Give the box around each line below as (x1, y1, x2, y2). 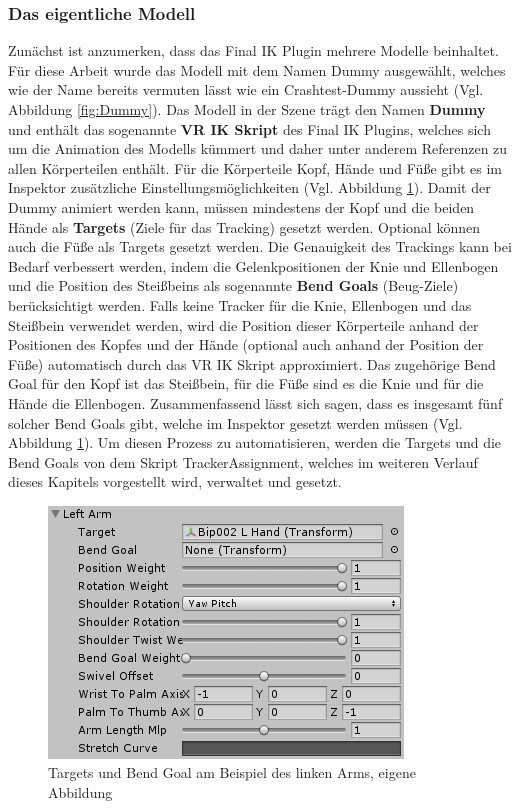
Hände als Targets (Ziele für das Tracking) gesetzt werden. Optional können (8, 216, 480, 237)
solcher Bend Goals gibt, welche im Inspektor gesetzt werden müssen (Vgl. (8, 412, 463, 433)
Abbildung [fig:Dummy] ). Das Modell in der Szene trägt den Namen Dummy (8, 99, 486, 119)
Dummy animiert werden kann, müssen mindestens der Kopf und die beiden (8, 196, 475, 217)
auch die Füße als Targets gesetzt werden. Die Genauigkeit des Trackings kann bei (8, 236, 512, 257)
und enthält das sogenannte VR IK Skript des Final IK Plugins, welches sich (8, 118, 491, 139)
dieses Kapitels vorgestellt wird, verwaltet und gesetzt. (8, 471, 342, 492)
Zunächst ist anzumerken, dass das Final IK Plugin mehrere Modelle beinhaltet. (8, 40, 499, 61)
